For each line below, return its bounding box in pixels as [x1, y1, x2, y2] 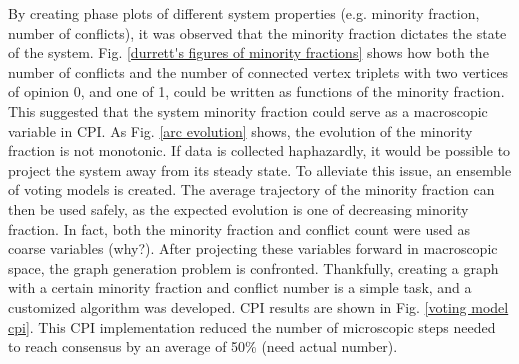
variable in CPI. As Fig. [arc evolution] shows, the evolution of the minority [8, 120, 473, 141]
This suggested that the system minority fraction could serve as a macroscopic [8, 100, 488, 121]
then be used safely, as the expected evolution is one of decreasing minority [8, 198, 469, 219]
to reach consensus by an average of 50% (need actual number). [8, 336, 398, 357]
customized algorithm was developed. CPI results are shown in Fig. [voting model [8, 296, 509, 317]
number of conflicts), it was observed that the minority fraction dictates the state [8, 22, 507, 43]
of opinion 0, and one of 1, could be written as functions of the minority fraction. [8, 81, 505, 102]
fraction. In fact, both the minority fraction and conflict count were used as [8, 218, 470, 239]
